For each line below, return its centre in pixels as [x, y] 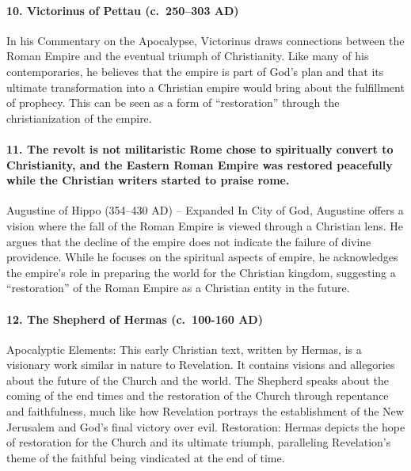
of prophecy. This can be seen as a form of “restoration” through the [173, 103]
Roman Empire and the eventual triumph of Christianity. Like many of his [188, 56]
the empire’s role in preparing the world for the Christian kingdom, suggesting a [201, 272]
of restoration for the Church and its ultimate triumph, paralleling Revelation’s [199, 442]
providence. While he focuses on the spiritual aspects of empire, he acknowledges [202, 257]
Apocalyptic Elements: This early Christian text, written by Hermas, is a [184, 349]
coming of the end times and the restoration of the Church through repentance [198, 395]
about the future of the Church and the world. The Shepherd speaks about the [198, 380]
